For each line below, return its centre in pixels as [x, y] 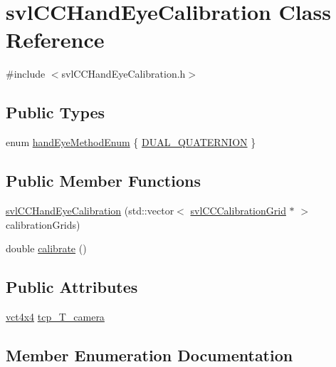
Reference [55, 40]
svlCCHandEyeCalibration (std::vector [90, 210]
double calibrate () [46, 248]
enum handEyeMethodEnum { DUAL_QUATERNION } [131, 142]
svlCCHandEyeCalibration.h [124, 74]
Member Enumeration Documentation [149, 355]
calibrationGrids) [43, 224]
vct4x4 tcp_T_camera [55, 316]
